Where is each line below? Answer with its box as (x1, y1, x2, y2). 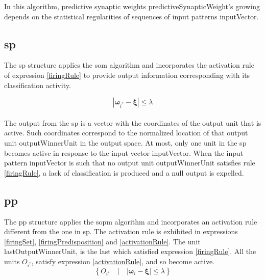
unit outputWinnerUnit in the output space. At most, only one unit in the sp (4, 137, 247, 148)
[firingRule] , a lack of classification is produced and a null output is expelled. (4, 167, 244, 178)
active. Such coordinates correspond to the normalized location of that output (4, 127, 248, 138)
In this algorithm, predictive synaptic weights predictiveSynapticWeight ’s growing (4, 1, 260, 11)
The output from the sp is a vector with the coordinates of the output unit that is (4, 117, 261, 128)
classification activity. (4, 79, 71, 90)
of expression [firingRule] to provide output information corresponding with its (4, 69, 250, 80)
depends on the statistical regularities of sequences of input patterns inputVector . (4, 11, 259, 21)
